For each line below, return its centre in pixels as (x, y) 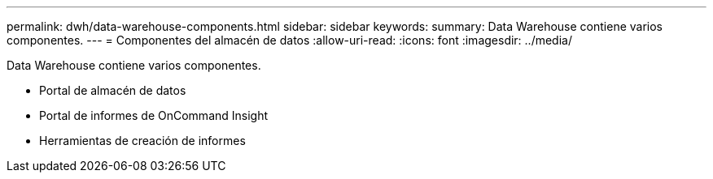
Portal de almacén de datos (113, 90)
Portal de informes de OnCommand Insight (154, 115)
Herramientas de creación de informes (142, 141)
